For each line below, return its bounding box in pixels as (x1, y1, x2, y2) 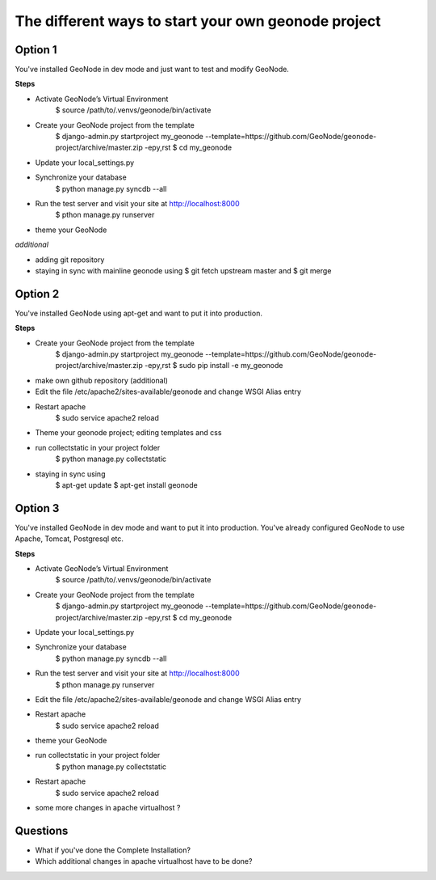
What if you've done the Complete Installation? (35, 845, 191, 855)
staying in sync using (35, 469, 106, 479)
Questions (15, 823, 69, 837)
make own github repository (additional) (35, 375, 169, 385)
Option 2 (15, 287, 60, 301)
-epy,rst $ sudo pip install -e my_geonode (144, 361, 283, 370)
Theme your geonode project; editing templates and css (35, 428, 222, 438)
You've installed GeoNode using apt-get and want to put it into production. (15, 308, 262, 318)
